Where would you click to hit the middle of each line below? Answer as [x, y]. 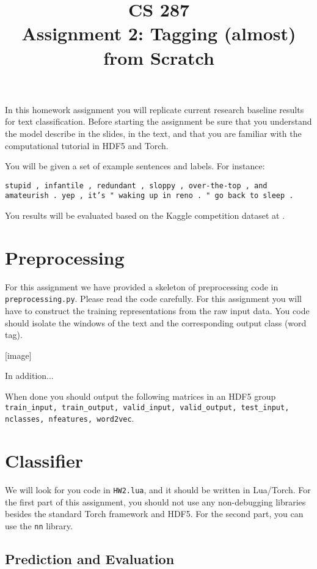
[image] [18, 355]
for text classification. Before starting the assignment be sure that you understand [158, 121]
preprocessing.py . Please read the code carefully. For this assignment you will [153, 299]
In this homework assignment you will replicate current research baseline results [155, 109]
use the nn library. [39, 525]
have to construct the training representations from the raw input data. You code [157, 310]
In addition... [29, 376]
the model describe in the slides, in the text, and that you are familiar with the [153, 133]
